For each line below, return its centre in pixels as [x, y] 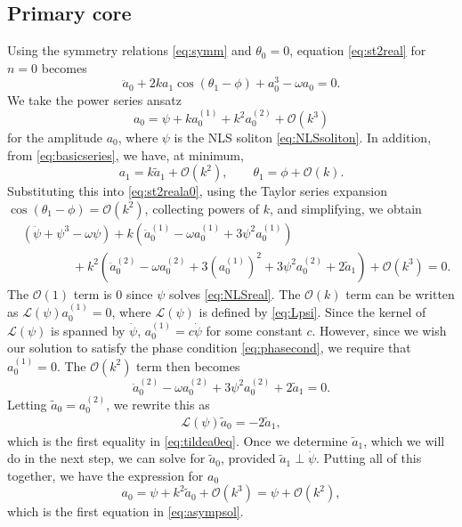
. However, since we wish [379, 330]
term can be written [400, 293]
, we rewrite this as [158, 404]
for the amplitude [55, 138]
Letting [27, 404]
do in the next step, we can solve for [106, 458]
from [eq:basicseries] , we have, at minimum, [126, 154]
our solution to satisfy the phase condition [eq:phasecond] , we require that [209, 348]
